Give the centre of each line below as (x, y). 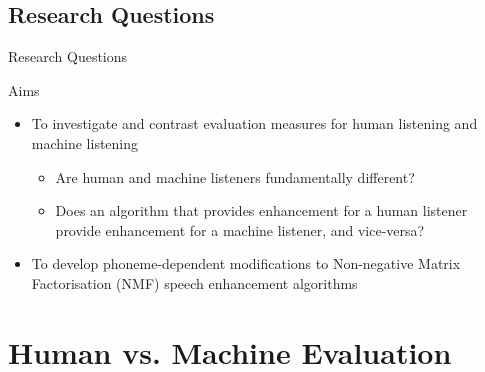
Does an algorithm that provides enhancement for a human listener (261, 210)
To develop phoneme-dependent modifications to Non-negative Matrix (246, 263)
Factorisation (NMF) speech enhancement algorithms (194, 282)
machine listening (85, 142)
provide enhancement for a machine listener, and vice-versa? (240, 229)
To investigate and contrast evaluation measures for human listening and (254, 123)
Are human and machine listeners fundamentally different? (235, 176)
